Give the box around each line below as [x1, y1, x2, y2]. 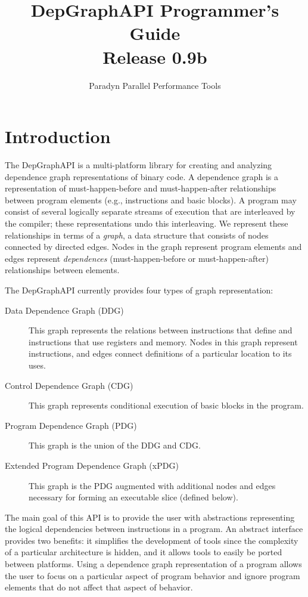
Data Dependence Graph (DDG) [5, 304, 124, 316]
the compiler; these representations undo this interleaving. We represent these [5, 217, 288, 229]
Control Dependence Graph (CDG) [5, 379, 133, 391]
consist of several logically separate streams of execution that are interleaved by [5, 205, 295, 218]
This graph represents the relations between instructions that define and [29, 324, 293, 336]
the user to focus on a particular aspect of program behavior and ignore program [5, 569, 300, 581]
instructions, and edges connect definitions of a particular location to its [29, 347, 292, 360]
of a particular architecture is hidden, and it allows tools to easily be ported [5, 546, 282, 558]
